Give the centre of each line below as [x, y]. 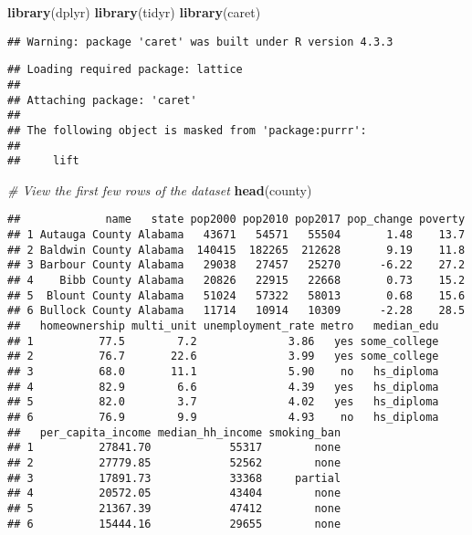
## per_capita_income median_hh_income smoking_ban [174, 432]
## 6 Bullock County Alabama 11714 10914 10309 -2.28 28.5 [236, 311]
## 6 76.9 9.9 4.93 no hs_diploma [223, 417]
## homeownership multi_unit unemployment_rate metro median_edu [223, 326]
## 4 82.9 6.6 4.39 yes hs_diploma [223, 387]
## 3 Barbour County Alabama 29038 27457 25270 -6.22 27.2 [236, 265]
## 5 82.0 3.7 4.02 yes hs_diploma [223, 402]
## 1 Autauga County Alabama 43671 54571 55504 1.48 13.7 [236, 235]
